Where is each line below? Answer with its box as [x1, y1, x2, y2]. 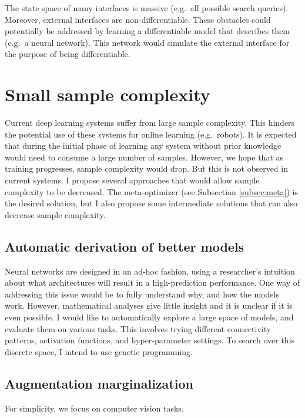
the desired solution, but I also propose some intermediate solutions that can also [5, 197, 298, 209]
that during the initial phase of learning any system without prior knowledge [5, 139, 281, 152]
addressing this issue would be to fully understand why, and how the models [5, 287, 279, 300]
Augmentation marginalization [5, 374, 193, 392]
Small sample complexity [5, 82, 210, 106]
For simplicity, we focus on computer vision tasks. [5, 402, 184, 414]
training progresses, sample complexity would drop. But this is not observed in [5, 162, 288, 175]
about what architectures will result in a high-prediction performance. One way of [5, 276, 300, 289]
